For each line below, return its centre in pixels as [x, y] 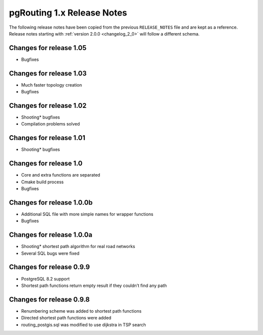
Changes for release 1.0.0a [51, 235]
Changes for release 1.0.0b [51, 203]
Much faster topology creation [52, 85]
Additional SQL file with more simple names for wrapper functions [87, 214]
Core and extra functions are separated [61, 175]
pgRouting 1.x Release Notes [68, 13]
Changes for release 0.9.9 [49, 267]
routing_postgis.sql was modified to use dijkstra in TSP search [84, 325]
